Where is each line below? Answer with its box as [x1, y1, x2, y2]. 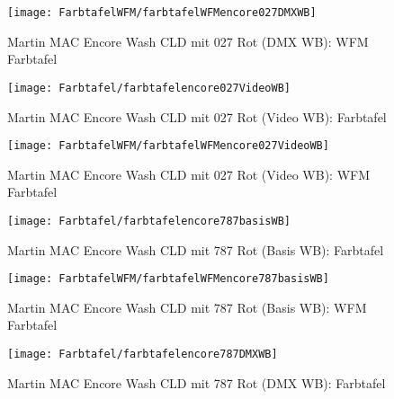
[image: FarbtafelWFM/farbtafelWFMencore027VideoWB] [7, 139, 329, 153]
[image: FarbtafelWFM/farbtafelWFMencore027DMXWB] [7, 6, 317, 19]
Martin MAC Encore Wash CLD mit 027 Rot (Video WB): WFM [7, 164, 371, 183]
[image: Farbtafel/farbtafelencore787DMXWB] [7, 348, 278, 361]
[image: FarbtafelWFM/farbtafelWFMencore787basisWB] [7, 272, 329, 286]
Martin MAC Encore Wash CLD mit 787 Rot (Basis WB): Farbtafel [7, 240, 384, 259]
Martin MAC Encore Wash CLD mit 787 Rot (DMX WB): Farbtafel [7, 373, 386, 392]
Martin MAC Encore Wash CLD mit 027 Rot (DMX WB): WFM [7, 31, 369, 50]
